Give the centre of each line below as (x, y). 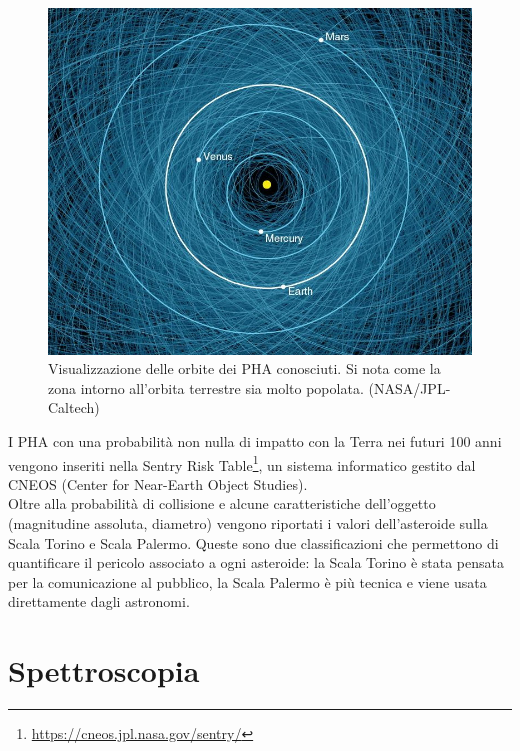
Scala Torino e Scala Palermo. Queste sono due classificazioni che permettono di (253, 542)
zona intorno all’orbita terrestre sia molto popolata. (206, 387)
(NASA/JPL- (409, 387)
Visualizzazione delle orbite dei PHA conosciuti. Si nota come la (244, 368)
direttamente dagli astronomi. (99, 601)
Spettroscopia (104, 670)
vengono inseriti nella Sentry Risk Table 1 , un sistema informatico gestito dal (242, 463)
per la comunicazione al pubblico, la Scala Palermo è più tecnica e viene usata (247, 581)
